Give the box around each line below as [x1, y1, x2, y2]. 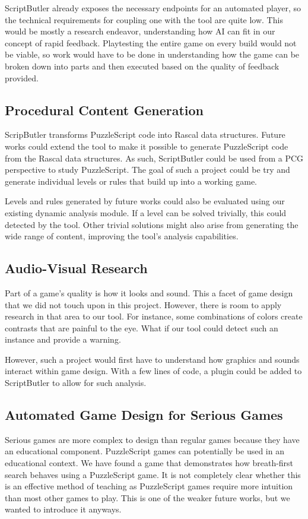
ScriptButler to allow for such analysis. [5, 376, 147, 389]
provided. [5, 71, 39, 84]
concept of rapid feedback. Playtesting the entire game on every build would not [5, 36, 297, 49]
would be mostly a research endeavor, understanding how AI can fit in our [5, 25, 275, 37]
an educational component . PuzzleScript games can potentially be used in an [5, 445, 284, 457]
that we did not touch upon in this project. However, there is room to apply [5, 298, 282, 311]
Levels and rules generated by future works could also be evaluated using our [5, 195, 285, 207]
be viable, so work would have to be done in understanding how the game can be [5, 48, 300, 61]
